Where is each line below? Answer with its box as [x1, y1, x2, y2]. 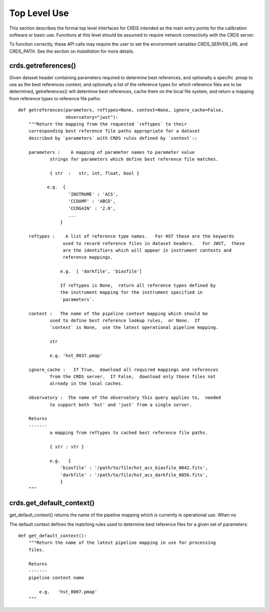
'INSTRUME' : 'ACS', [68, 191, 118, 197]
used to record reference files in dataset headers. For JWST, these [62, 241, 245, 246]
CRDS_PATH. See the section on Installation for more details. [9, 48, 134, 54]
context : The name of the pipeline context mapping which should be [28, 311, 208, 316]
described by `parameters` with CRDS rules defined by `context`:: [28, 135, 197, 141]
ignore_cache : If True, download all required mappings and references [28, 366, 218, 372]
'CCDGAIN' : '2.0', [68, 206, 116, 211]
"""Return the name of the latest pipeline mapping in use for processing [28, 540, 216, 546]
